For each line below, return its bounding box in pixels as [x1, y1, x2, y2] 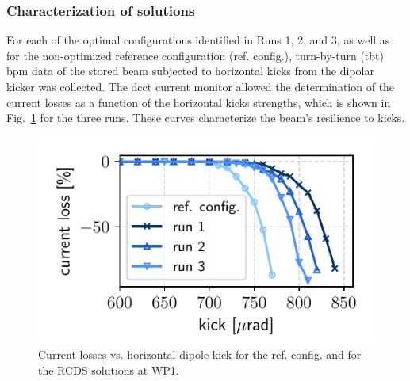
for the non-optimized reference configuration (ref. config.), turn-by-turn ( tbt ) [6, 47, 384, 63]
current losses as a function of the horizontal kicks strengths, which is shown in [6, 93, 391, 110]
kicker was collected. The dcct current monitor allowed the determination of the [6, 78, 395, 94]
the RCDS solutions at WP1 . [38, 361, 179, 378]
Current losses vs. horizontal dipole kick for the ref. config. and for [38, 346, 362, 363]
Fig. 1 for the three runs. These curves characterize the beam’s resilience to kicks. [6, 109, 405, 126]
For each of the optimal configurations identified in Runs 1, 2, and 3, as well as [6, 32, 390, 48]
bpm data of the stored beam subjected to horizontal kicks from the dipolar [6, 63, 374, 79]
